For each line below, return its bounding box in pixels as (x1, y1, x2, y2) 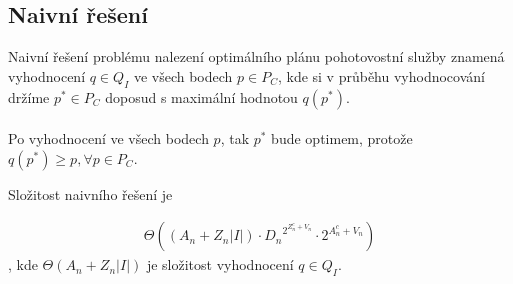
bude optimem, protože (271, 128, 413, 149)
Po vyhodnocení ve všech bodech (8, 128, 209, 149)
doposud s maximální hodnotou (105, 86, 298, 107)
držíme (8, 86, 50, 107)
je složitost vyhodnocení (146, 254, 294, 275)
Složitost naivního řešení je (8, 183, 173, 204)
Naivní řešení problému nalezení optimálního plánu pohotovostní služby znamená (8, 46, 505, 67)
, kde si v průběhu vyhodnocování (277, 65, 485, 86)
